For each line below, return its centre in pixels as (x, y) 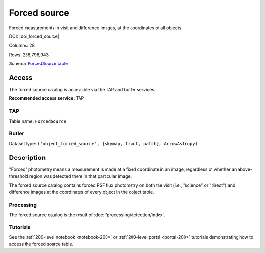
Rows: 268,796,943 (29, 55)
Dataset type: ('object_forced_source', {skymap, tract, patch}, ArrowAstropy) (104, 143)
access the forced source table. (41, 244)
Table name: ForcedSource (38, 121)
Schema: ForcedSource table (39, 63)
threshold (19, 176)
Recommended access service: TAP (47, 98)
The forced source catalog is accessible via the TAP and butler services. (82, 90)
